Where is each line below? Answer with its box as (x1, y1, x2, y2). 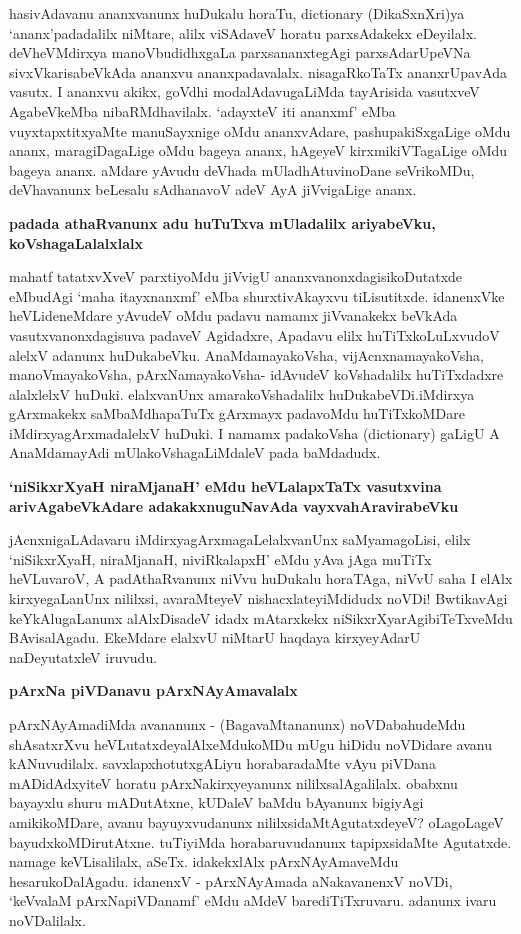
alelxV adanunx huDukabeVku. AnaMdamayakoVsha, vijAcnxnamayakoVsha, (9, 344, 484, 365)
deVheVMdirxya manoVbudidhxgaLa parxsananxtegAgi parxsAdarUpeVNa (9, 42, 471, 63)
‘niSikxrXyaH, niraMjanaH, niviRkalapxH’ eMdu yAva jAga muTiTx (9, 548, 432, 569)
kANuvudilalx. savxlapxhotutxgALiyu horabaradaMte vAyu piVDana (9, 753, 436, 774)
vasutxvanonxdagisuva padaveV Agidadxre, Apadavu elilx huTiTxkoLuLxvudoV (9, 324, 500, 345)
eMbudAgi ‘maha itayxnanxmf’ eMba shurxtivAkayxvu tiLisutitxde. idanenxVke (9, 285, 505, 306)
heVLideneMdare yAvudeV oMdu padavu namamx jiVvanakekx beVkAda (9, 305, 458, 326)
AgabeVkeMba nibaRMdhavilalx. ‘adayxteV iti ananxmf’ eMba (9, 100, 396, 121)
